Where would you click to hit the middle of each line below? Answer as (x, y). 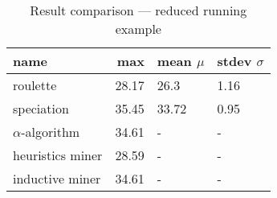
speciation (41, 108)
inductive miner (57, 178)
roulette (35, 85)
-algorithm (51, 132)
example (138, 29)
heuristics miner (58, 155)
